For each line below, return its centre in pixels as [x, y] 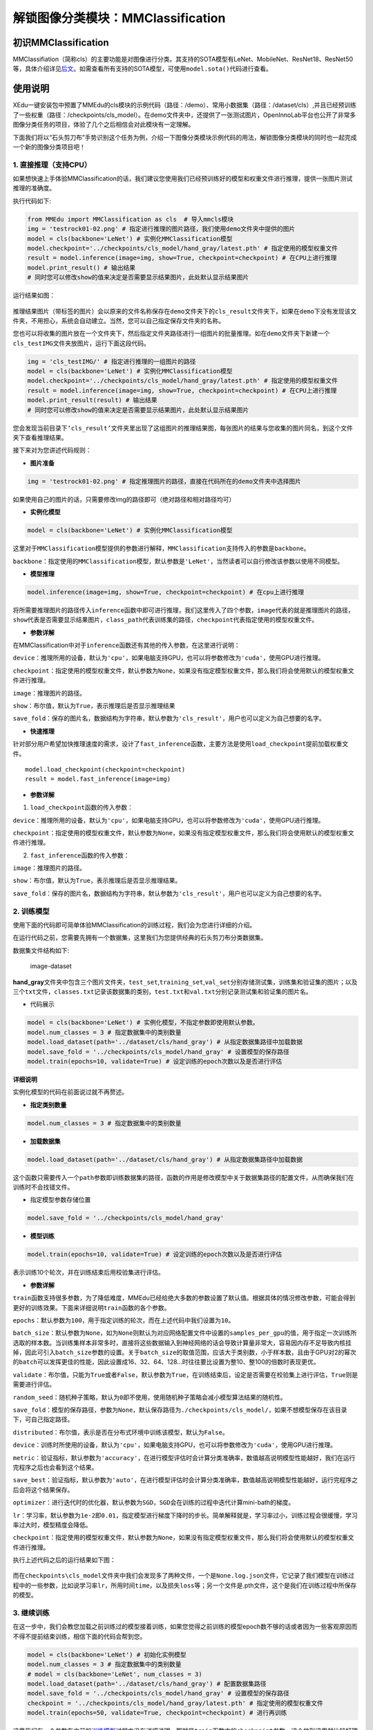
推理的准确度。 [34, 188]
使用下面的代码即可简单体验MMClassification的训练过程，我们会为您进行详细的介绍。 [134, 925]
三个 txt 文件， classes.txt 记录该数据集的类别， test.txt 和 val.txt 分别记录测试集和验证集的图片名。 [162, 991]
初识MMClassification [61, 43]
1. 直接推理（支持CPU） [52, 165]
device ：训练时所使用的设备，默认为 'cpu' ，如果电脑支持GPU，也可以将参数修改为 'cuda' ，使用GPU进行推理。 [174, 1445]
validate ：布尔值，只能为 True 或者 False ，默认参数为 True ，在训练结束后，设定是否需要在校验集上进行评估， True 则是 [185, 1374]
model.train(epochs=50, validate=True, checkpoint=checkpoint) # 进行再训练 [157, 1713]
